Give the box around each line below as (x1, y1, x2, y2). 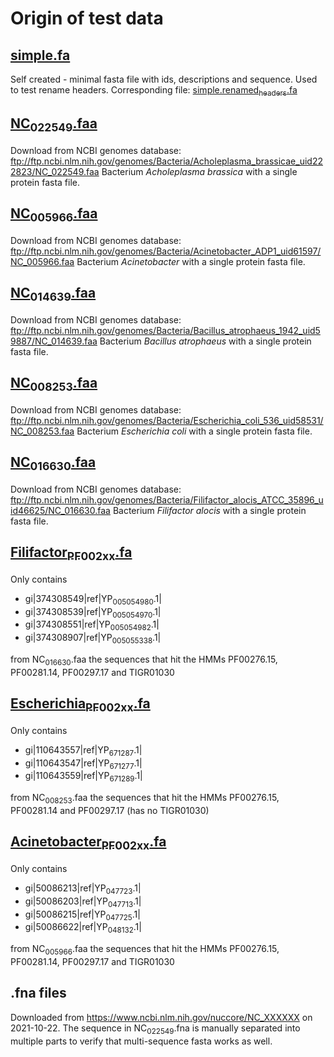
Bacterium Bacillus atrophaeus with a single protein (99, 335, 312, 347)
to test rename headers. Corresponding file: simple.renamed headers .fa (10, 84, 298, 98)
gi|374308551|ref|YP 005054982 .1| (24, 618, 160, 633)
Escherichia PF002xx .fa (10, 695, 151, 715)
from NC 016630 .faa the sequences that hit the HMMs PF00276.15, (10, 653, 278, 667)
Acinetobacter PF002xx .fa (10, 833, 167, 853)
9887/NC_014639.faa (10, 335, 98, 347)
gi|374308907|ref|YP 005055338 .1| (24, 632, 162, 646)
